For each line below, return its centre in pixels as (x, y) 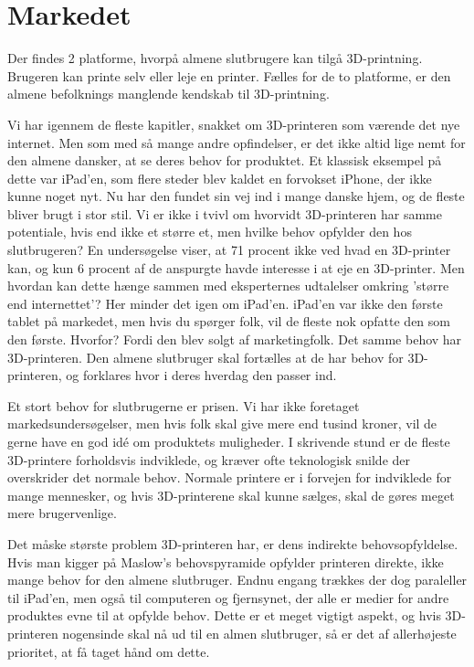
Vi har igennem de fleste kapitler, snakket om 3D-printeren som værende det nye (234, 124)
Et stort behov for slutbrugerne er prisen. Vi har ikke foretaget (184, 405)
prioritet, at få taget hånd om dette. (109, 651)
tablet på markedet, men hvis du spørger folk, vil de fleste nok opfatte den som (229, 321)
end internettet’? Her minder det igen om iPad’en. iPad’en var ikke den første (225, 303)
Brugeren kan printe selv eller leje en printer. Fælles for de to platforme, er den (229, 75)
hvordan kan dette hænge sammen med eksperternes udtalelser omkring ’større (228, 286)
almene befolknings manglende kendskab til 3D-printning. (169, 94)
